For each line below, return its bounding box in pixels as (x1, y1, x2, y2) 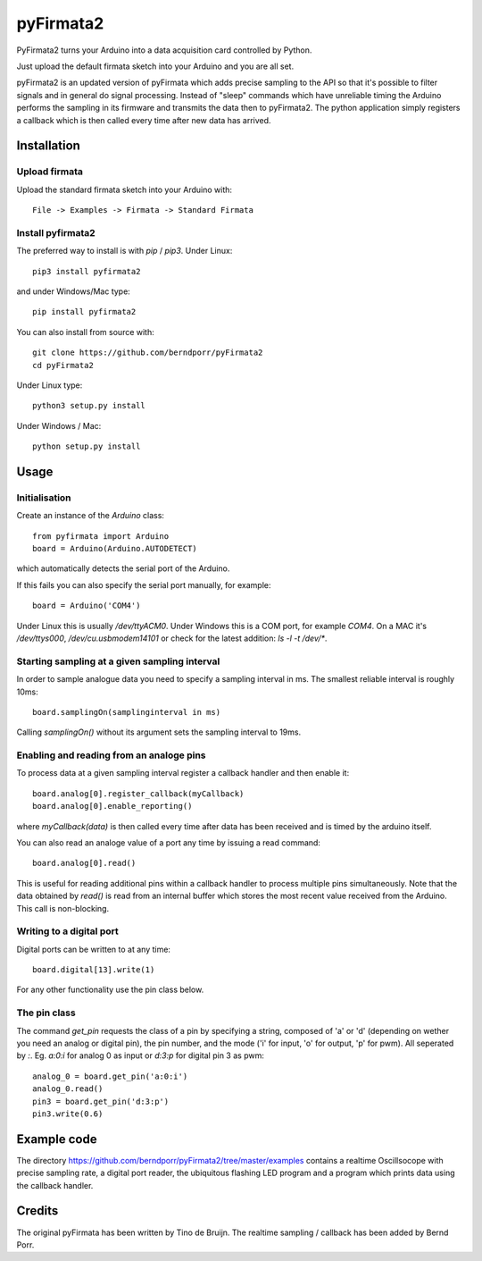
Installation (16, 139, 80, 154)
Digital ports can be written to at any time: (16, 944, 171, 954)
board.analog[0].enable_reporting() (32, 801, 193, 811)
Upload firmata (16, 165, 84, 178)
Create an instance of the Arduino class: (16, 510, 165, 521)
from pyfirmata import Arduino (32, 531, 170, 541)
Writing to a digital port (16, 925, 120, 937)
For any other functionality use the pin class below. (16, 984, 204, 996)
